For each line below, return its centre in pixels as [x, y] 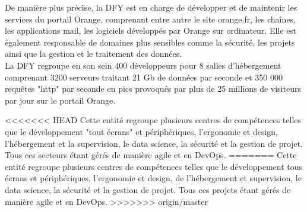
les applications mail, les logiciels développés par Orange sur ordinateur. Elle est [151, 30]
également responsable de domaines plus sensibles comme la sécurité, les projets [150, 42]
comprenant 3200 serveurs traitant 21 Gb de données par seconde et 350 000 [144, 77]
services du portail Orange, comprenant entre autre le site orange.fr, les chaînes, [150, 19]
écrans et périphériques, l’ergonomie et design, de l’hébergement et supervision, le [153, 178]
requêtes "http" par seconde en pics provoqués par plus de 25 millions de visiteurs [153, 89]
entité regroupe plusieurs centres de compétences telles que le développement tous [154, 166]
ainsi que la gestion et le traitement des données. [94, 54]
